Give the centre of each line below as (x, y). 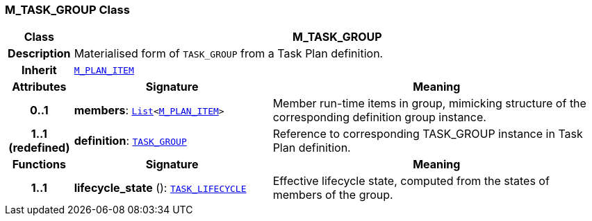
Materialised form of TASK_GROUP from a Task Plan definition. (229, 54)
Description (39, 54)
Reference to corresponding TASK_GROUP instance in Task (428, 134)
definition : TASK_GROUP (130, 141)
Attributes (39, 87)
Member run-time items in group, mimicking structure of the (429, 104)
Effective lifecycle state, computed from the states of (411, 181)
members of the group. (333, 195)
